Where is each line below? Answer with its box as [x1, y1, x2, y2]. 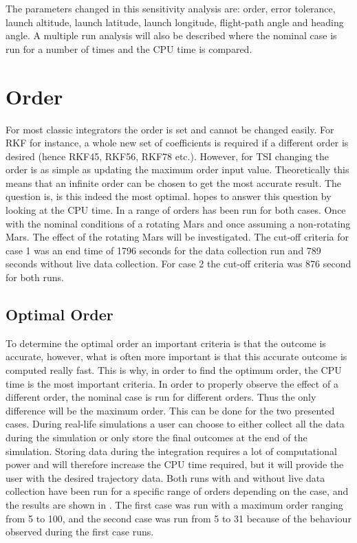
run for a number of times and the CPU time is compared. [6, 41, 252, 56]
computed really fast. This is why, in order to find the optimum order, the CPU [6, 363, 342, 377]
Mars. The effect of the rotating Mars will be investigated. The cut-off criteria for [6, 230, 349, 244]
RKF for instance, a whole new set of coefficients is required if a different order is [6, 135, 349, 150]
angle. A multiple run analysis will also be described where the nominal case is [6, 28, 337, 43]
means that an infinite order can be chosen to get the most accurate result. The [6, 175, 342, 190]
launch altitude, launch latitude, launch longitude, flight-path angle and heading [6, 14, 344, 29]
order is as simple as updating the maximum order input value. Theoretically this [6, 162, 349, 177]
